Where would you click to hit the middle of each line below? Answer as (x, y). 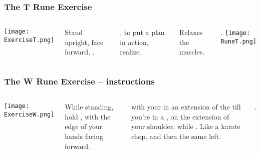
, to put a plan (142, 32)
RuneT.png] (239, 41)
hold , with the (88, 116)
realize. (131, 52)
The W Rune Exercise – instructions (79, 81)
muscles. (192, 52)
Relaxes (191, 32)
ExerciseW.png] (29, 114)
